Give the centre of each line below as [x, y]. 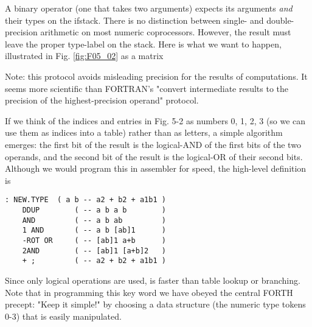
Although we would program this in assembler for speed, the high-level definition [156, 168]
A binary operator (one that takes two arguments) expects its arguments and [149, 8]
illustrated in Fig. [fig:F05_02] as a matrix [84, 56]
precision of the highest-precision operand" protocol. [102, 100]
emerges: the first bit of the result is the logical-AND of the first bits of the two [153, 144]
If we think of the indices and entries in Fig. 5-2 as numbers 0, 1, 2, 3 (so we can [155, 120]
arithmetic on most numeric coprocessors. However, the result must [166, 32]
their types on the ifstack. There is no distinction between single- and [134, 20]
